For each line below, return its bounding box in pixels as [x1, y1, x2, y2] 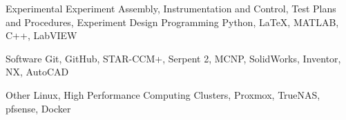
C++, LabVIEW [6, 28, 77, 43]
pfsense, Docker [6, 101, 71, 115]
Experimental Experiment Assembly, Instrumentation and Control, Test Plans [6, 1, 336, 15]
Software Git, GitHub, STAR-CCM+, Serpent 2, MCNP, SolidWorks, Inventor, [6, 51, 341, 65]
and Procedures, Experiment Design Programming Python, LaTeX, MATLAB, [6, 14, 339, 29]
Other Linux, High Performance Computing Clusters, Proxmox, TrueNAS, [6, 87, 320, 101]
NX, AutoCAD [6, 64, 69, 79]
